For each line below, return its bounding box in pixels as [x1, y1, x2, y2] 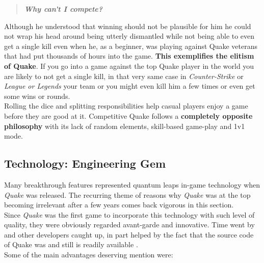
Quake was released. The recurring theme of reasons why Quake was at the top [4, 189, 251, 200]
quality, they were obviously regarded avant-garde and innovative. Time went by [4, 219, 255, 230]
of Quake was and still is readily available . [4, 239, 138, 250]
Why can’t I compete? [24, 4, 103, 14]
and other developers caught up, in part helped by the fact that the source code [4, 229, 254, 240]
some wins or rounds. [4, 90, 70, 101]
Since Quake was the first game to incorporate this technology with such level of [4, 209, 255, 220]
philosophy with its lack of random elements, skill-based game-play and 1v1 [4, 120, 245, 131]
